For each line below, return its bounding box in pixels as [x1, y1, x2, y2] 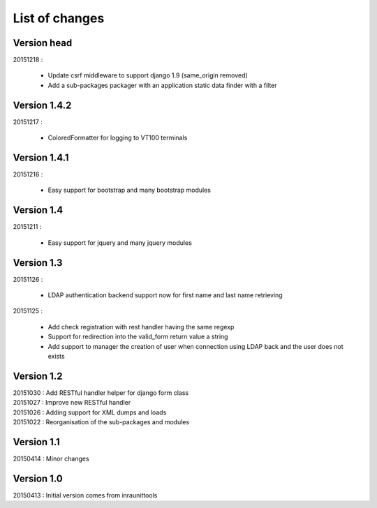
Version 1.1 [13, 436, 61, 448]
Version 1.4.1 [13, 151, 69, 163]
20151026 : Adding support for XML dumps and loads [13, 408, 167, 417]
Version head [13, 37, 73, 49]
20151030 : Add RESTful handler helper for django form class [13, 388, 188, 397]
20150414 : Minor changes [13, 454, 90, 463]
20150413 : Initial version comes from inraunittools [13, 491, 158, 499]
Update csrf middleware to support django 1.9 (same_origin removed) [47, 71, 248, 80]
